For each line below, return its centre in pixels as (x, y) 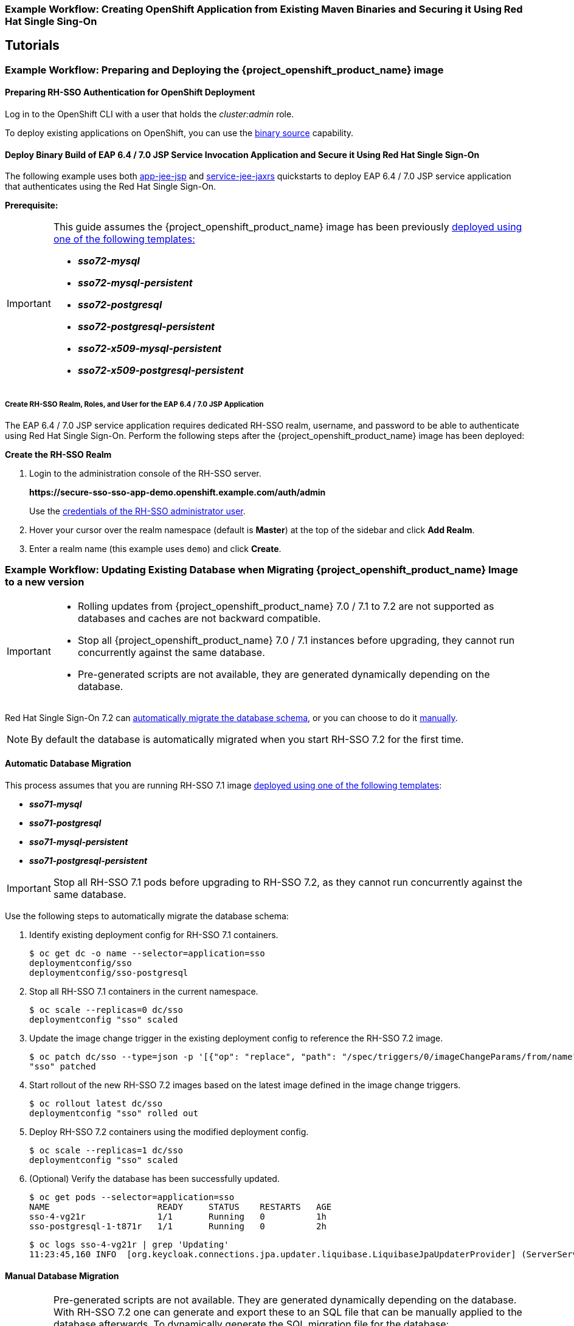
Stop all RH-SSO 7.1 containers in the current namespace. (144, 992)
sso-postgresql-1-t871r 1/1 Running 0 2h (178, 1227)
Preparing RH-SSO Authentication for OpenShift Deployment (130, 92)
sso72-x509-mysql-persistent (150, 349)
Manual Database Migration (62, 1276)
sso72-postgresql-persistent (146, 327)
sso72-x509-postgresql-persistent (161, 371)
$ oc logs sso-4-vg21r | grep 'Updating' (129, 1245)
